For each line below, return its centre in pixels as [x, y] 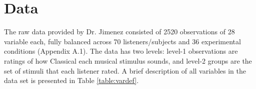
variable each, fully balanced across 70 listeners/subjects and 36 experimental [122, 41]
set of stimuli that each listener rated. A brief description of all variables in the [125, 70]
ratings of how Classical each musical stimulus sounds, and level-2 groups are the [128, 60]
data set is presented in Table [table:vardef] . [71, 80]
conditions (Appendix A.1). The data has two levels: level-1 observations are [121, 51]
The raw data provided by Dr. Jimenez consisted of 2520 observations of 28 [119, 32]
